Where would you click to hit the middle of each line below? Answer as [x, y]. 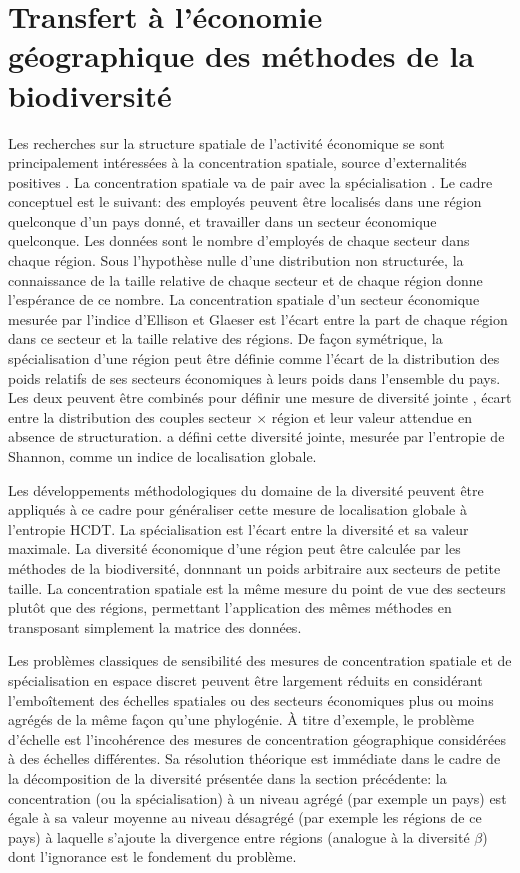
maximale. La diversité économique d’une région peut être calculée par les [234, 548]
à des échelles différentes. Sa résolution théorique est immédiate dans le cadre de [254, 758]
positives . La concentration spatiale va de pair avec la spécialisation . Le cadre [250, 181]
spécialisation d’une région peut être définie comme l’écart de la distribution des [254, 358]
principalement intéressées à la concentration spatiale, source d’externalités [237, 162]
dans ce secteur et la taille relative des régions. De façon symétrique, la [225, 338]
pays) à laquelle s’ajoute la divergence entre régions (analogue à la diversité [239, 836]
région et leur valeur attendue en [372, 416]
